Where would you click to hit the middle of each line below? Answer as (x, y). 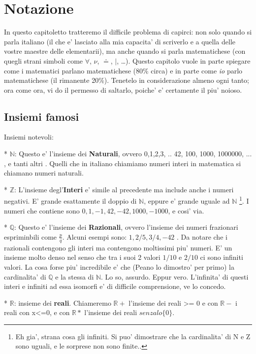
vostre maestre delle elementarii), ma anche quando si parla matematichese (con (125, 51)
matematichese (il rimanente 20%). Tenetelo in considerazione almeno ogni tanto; (127, 80)
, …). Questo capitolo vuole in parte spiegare (184, 60)
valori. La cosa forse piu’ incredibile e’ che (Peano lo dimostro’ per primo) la (119, 266)
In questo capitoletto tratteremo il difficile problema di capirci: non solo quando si (128, 32)
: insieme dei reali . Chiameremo (63, 302)
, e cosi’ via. (186, 210)
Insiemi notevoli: (29, 137)
